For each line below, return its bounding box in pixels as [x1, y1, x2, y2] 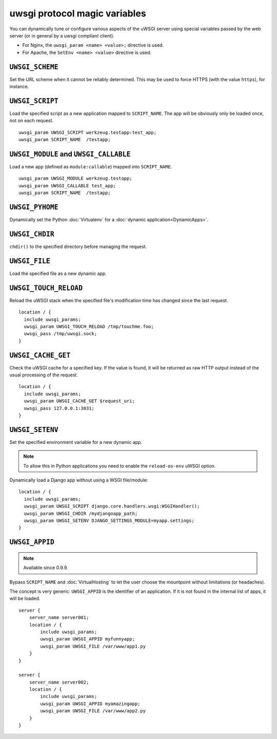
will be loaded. [9, 595, 41, 601]
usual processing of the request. [9, 372, 78, 378]
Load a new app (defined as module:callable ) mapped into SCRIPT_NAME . [9, 164, 172, 169]
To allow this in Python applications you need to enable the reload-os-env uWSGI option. [23, 462, 216, 469]
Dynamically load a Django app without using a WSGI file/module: [9, 477, 148, 483]
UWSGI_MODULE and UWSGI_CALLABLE [9, 149, 131, 159]
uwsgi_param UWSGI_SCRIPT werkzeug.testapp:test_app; [18, 129, 156, 135]
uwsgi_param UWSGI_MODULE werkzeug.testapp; [18, 176, 133, 182]
